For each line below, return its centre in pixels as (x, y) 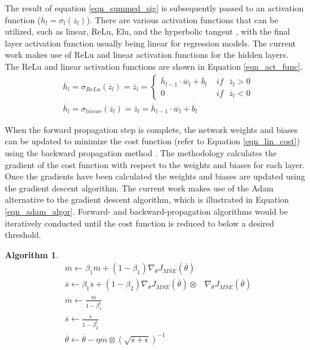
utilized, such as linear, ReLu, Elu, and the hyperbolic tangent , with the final (148, 31)
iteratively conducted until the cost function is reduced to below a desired (139, 223)
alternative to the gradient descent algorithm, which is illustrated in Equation (147, 199)
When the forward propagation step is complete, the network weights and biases (151, 129)
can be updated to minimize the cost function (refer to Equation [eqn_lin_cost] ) (153, 141)
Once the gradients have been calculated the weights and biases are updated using (155, 176)
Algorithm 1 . (32, 254)
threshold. (23, 235)
